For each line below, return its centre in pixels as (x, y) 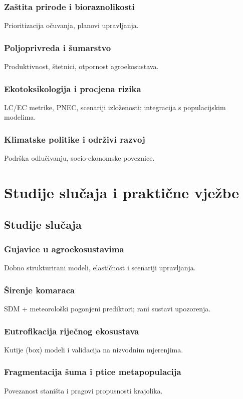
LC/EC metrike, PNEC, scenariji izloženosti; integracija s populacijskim (115, 107)
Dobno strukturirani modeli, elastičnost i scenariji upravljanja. (100, 268)
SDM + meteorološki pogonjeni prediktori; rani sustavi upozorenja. (107, 309)
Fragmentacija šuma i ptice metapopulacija (93, 372)
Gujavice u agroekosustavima (64, 249)
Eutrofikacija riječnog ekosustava (72, 331)
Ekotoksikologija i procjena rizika (73, 88)
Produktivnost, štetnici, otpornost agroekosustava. (81, 66)
